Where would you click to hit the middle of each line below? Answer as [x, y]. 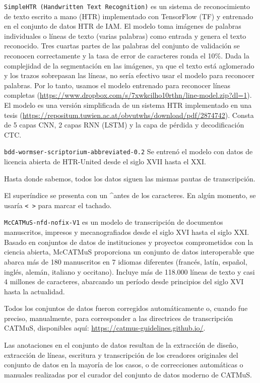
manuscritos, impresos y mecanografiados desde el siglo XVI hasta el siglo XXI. [127, 232]
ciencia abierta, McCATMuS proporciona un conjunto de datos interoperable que [129, 252]
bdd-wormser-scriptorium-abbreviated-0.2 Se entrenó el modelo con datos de [128, 151]
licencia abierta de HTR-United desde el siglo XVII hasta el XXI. [105, 162]
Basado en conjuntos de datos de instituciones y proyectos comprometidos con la [129, 242]
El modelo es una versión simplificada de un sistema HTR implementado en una [128, 105]
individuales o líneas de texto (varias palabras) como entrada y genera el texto [125, 36]
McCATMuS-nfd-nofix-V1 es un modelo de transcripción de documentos [114, 222]
